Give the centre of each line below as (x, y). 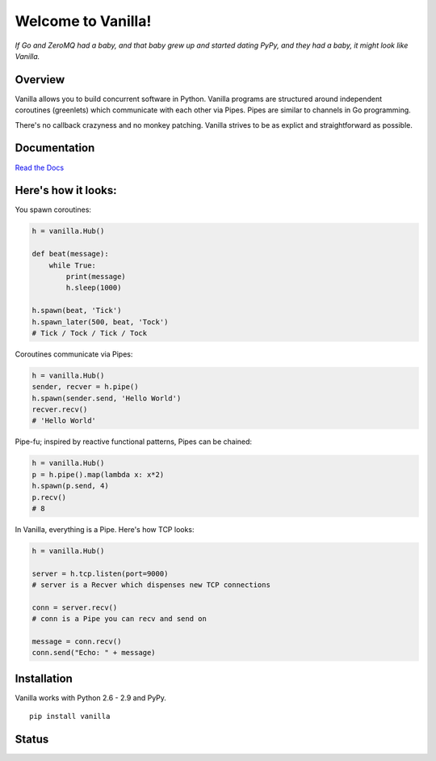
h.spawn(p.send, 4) (70, 486)
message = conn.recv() (77, 642)
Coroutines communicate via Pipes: (74, 354)
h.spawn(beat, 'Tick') (77, 311)
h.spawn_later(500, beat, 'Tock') (100, 322)
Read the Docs (40, 167)
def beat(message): (70, 254)
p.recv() (49, 497)
